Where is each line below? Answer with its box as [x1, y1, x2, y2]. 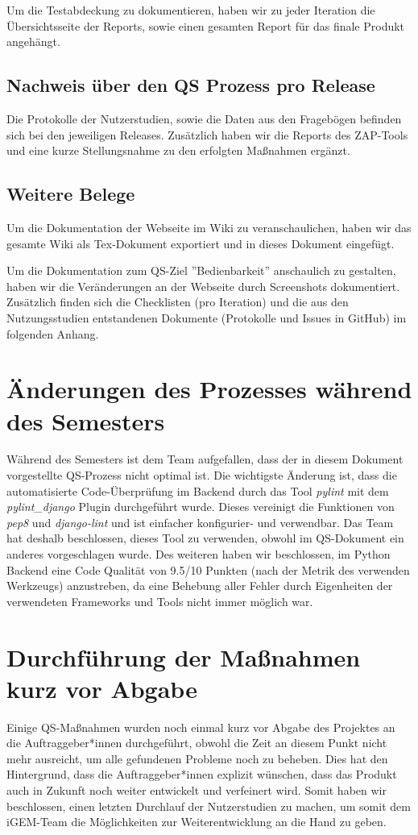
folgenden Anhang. [6, 325, 99, 342]
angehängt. [6, 33, 60, 50]
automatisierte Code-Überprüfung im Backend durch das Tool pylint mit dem [6, 482, 389, 499]
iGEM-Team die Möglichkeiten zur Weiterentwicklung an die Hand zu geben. [6, 813, 387, 830]
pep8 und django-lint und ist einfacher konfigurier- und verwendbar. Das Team [6, 513, 394, 530]
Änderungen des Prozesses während [6, 372, 412, 405]
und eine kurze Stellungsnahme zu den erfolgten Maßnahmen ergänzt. [6, 142, 350, 159]
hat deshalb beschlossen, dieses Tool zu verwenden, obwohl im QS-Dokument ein [6, 530, 404, 546]
